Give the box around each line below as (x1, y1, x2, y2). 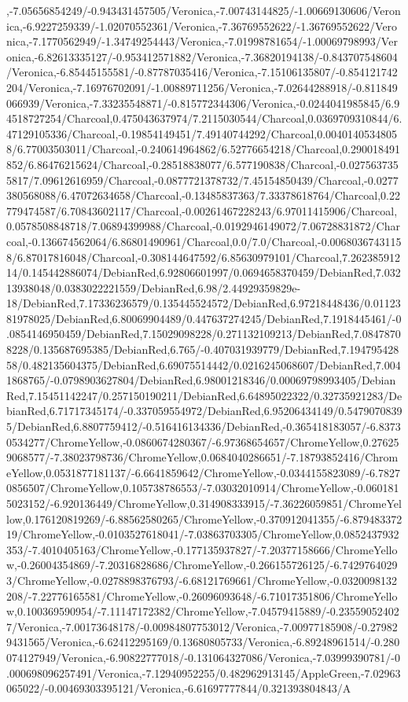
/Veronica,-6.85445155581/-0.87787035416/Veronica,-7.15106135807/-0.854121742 (6, 64, 398, 80)
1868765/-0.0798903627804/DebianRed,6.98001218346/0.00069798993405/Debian (6, 372, 396, 388)
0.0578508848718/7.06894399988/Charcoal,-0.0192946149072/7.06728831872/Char (6, 218, 400, 234)
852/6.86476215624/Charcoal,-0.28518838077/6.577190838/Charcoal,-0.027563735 (6, 156, 399, 172)
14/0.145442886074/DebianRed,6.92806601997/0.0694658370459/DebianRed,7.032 (6, 264, 401, 281)
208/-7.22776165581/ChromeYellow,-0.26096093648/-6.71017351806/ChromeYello (6, 587, 398, 604)
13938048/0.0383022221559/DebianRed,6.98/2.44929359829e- (6, 279, 301, 296)
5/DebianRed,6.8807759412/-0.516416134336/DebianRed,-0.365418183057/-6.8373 (6, 418, 401, 435)
